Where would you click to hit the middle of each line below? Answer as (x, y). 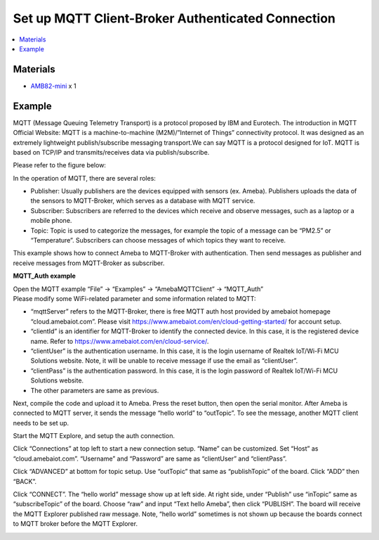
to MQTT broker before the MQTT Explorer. (75, 524)
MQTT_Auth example (45, 276)
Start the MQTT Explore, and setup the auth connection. (94, 436)
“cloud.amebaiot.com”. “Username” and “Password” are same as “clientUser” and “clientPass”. (150, 458)
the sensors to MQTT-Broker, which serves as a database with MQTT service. (143, 201)
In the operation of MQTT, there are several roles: (84, 178)
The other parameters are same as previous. (95, 390)
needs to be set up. (41, 423)
